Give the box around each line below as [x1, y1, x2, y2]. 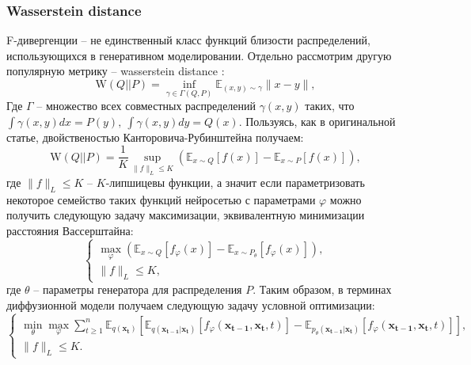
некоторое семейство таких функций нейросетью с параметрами [6, 191, 316, 207]
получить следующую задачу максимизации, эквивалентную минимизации [6, 207, 365, 223]
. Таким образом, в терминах [253, 281, 392, 298]
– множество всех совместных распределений [36, 97, 256, 114]
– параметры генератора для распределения [33, 281, 242, 298]
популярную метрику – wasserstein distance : [6, 63, 225, 79]
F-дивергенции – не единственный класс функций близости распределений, [6, 32, 370, 48]
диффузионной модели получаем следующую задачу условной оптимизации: [6, 296, 375, 313]
